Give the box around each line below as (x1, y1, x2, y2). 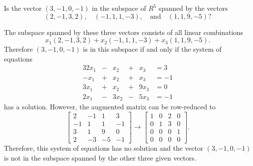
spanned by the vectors (158, 3, 228, 13)
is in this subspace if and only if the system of (83, 44, 222, 54)
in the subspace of (92, 3, 146, 13)
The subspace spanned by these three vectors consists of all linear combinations (4, 27, 243, 37)
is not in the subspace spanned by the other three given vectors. (4, 152, 197, 163)
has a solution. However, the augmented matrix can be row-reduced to (4, 101, 216, 112)
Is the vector (4, 3, 42, 13)
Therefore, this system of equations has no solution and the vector (4, 143, 203, 153)
